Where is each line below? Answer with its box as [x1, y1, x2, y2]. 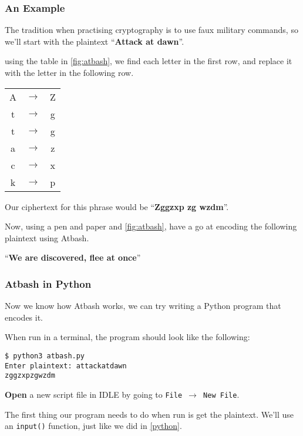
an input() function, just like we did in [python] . [5, 420, 182, 432]
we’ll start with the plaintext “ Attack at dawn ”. [5, 35, 184, 47]
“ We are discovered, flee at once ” [5, 251, 141, 264]
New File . [203, 388, 240, 400]
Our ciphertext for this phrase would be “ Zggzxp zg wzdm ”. [5, 200, 229, 212]
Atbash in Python [5, 276, 92, 291]
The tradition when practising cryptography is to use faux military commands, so [5, 24, 298, 36]
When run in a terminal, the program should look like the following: [5, 331, 250, 343]
